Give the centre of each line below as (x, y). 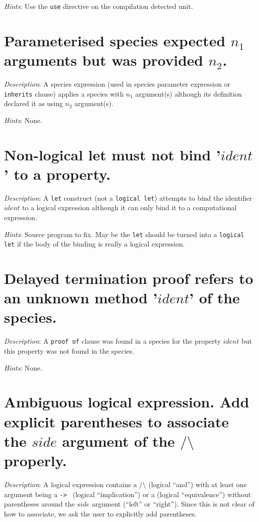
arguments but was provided (104, 60)
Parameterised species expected (115, 40)
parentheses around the (40, 504)
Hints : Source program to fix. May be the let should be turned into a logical (124, 234)
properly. (36, 460)
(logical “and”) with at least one (198, 484)
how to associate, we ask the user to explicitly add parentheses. (100, 513)
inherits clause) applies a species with (64, 93)
